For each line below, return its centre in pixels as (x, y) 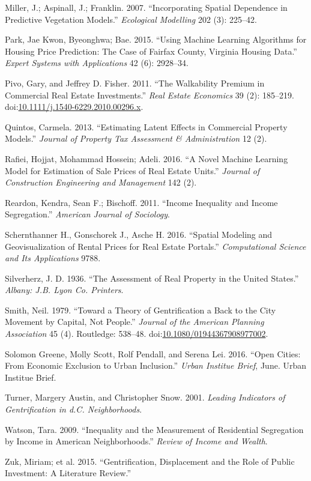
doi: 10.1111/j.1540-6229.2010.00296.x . (74, 107)
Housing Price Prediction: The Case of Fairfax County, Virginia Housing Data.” (151, 51)
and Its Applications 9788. (53, 258)
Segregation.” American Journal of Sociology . (87, 214)
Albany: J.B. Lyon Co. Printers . (64, 290)
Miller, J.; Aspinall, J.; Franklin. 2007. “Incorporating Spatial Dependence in (146, 7)
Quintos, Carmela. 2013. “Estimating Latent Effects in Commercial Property (146, 126)
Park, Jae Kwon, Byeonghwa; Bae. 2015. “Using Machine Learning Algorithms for (156, 39)
